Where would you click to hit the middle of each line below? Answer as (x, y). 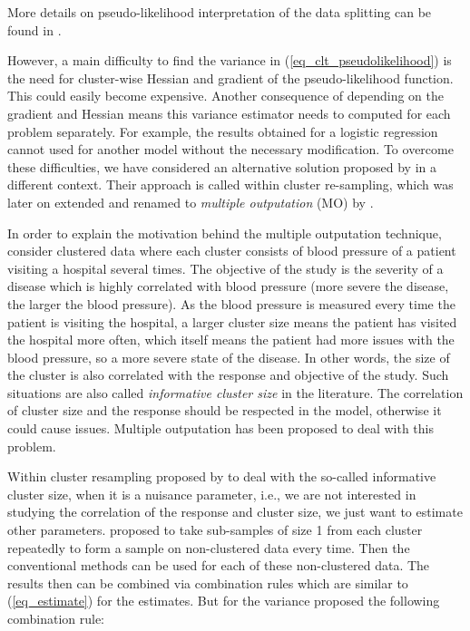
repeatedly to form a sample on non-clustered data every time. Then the (209, 547)
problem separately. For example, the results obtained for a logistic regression (223, 131)
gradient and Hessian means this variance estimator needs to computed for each (229, 113)
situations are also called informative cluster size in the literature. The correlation (235, 392)
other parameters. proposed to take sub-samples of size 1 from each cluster (215, 530)
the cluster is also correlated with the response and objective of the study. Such (228, 375)
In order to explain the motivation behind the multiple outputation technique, (225, 233)
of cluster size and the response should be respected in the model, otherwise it (225, 410)
